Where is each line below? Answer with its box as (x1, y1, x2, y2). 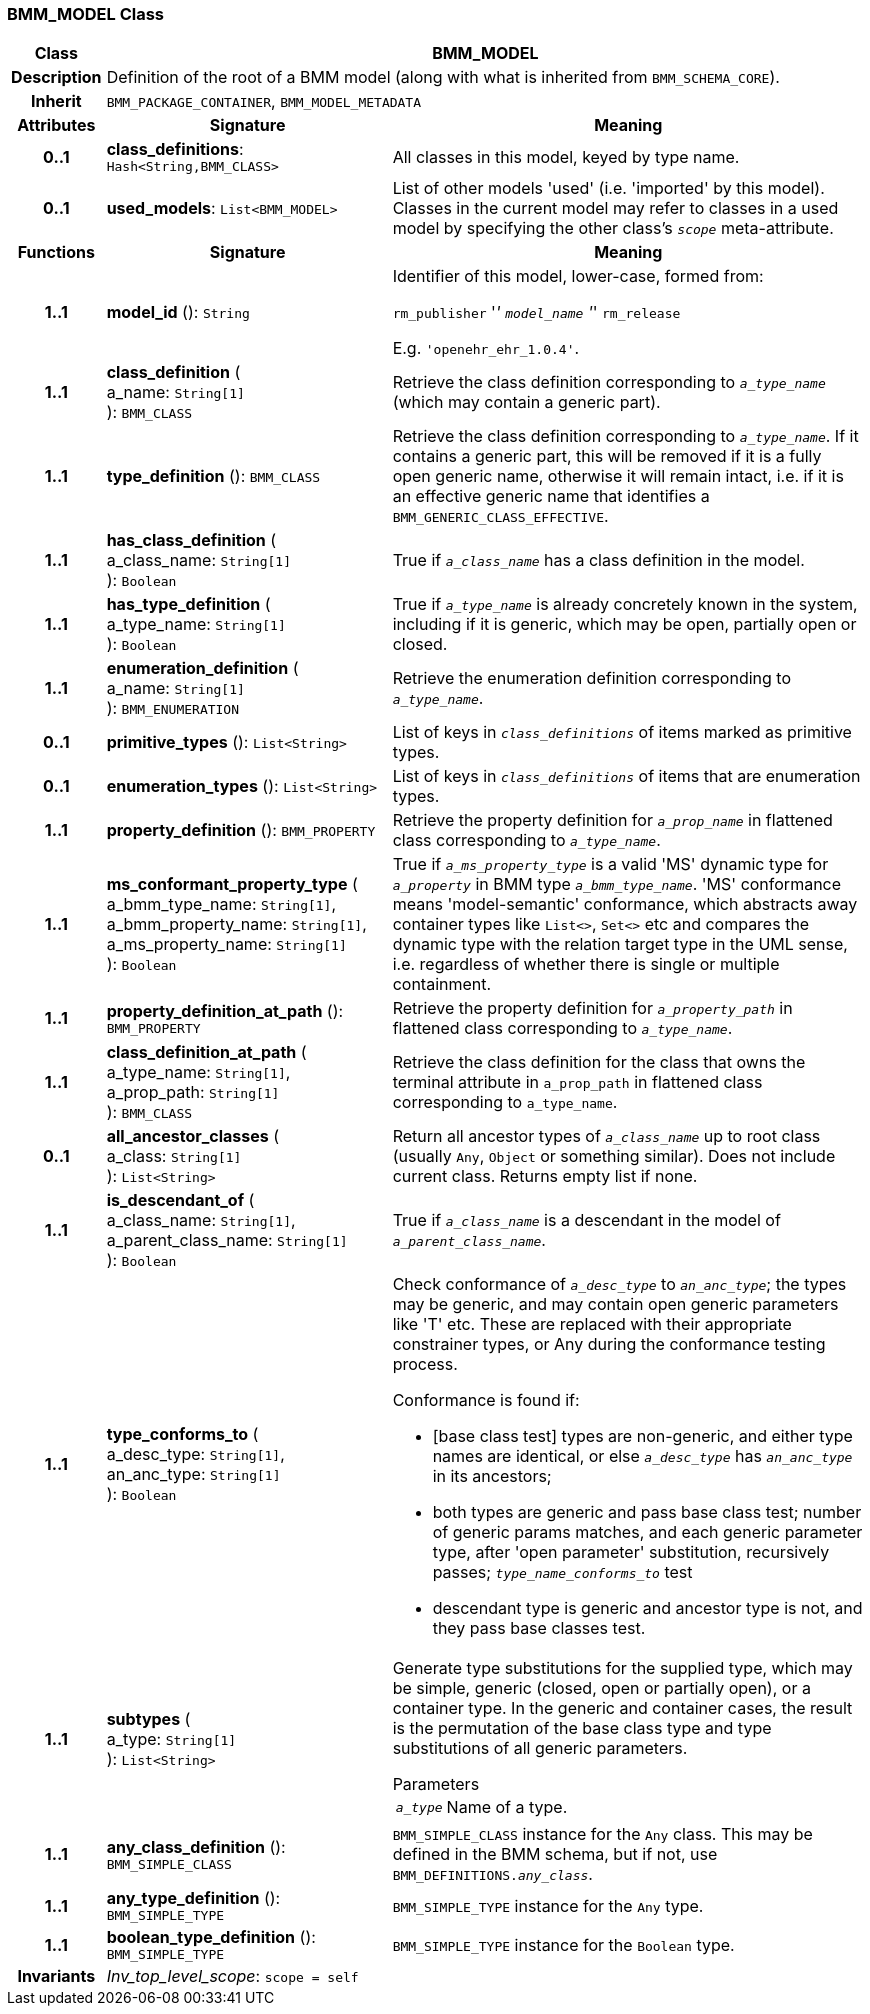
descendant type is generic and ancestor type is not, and (432, 1598, 863, 1619)
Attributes (17, 115, 96, 136)
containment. (392, 974, 492, 995)
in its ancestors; (432, 1466, 552, 1487)
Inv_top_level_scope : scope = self (106, 1966, 359, 1987)
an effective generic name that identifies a (392, 486, 710, 507)
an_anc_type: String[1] (106, 1464, 281, 1485)
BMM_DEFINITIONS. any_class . (392, 1864, 593, 1885)
